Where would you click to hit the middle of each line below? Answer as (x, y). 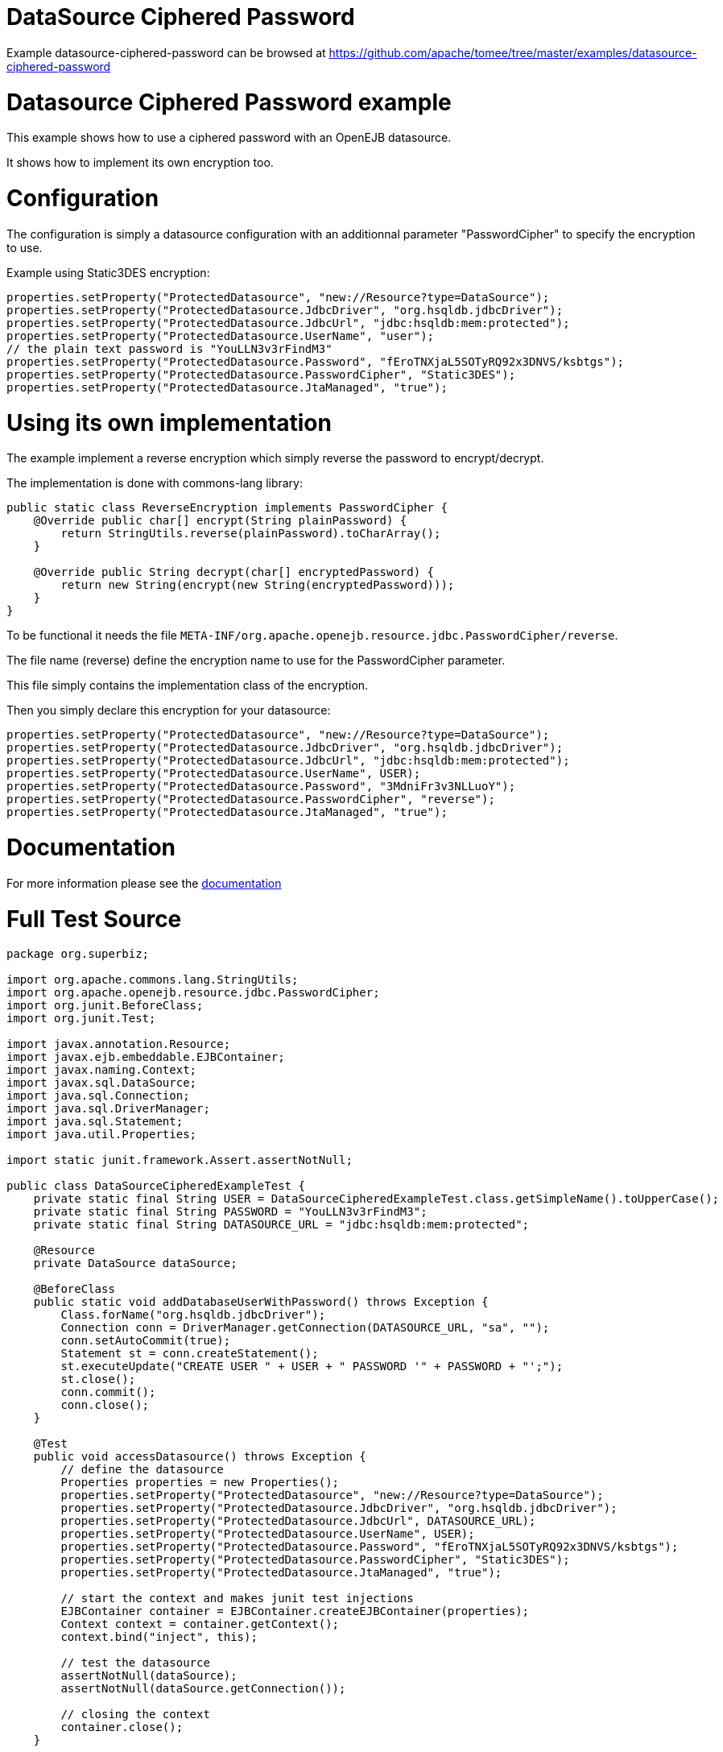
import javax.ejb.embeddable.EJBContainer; (146, 1057)
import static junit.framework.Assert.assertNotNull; (180, 1160)
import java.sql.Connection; (98, 1096)
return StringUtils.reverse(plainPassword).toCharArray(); (251, 534)
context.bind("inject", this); (159, 1637)
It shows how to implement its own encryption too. (140, 163)
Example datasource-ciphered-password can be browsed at (166, 52)
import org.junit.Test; (81, 1019)
